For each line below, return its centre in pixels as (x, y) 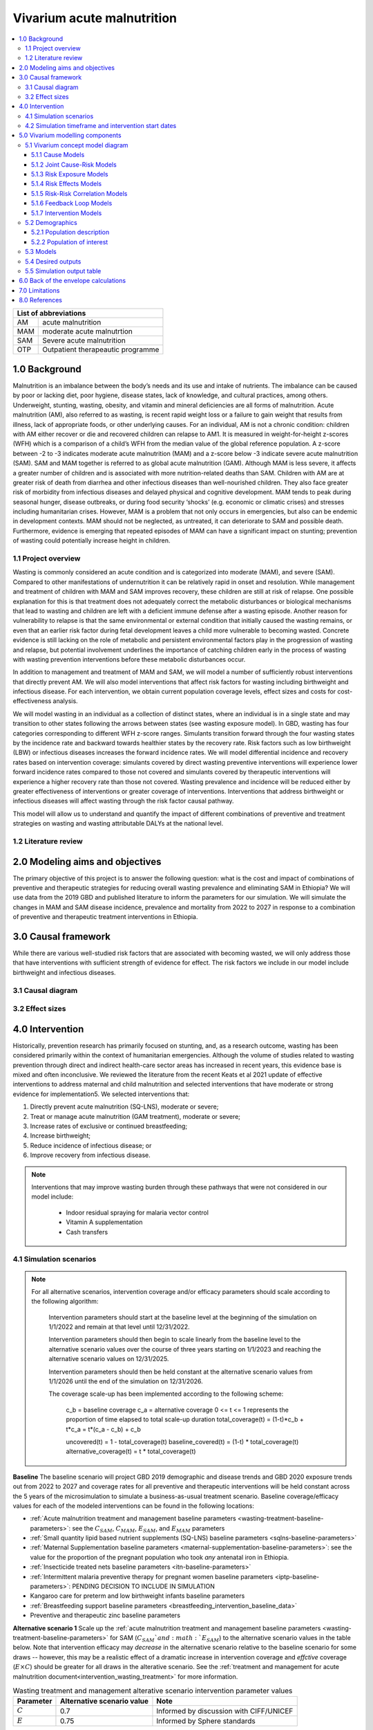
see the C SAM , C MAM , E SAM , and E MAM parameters (149, 1529)
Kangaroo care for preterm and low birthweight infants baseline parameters (137, 1596)
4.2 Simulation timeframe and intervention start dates (101, 126)
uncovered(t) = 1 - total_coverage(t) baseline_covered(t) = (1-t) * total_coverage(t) (182, 1441)
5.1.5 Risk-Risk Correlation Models (79, 193)
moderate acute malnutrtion (87, 331)
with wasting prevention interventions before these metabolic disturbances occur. (129, 659)
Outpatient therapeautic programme (101, 349)
